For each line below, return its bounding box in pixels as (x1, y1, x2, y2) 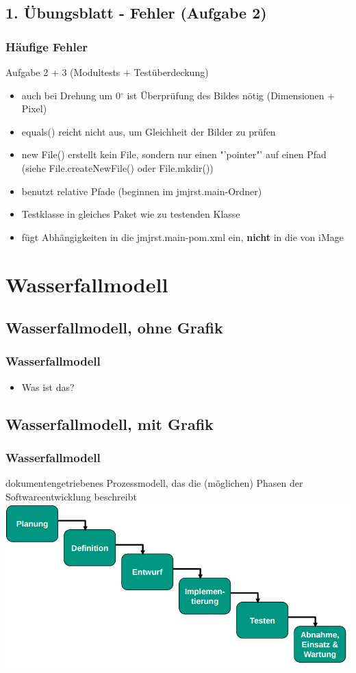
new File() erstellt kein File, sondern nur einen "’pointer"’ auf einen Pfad (21, 147, 327, 162)
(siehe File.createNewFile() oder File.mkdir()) (21, 160, 214, 175)
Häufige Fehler (5, 38, 88, 55)
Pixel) (21, 101, 47, 116)
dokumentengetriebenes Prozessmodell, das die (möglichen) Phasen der (5, 476, 303, 490)
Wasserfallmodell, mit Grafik (5, 413, 214, 434)
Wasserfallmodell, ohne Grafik (5, 317, 223, 338)
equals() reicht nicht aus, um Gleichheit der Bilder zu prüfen (21, 124, 276, 138)
